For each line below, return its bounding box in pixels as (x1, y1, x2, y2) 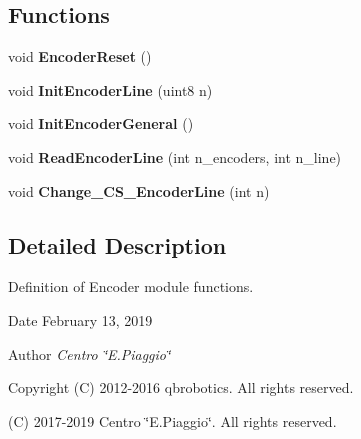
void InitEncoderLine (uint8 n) (8, 79, 213, 100)
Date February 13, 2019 (8, 309, 153, 330)
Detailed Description (8, 229, 227, 260)
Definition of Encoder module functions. (8, 276, 254, 297)
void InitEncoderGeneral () (8, 113, 194, 134)
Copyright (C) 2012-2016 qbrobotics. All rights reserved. (8, 377, 354, 398)
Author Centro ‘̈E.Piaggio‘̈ (8, 343, 171, 364)
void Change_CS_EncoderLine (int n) (8, 180, 270, 201)
